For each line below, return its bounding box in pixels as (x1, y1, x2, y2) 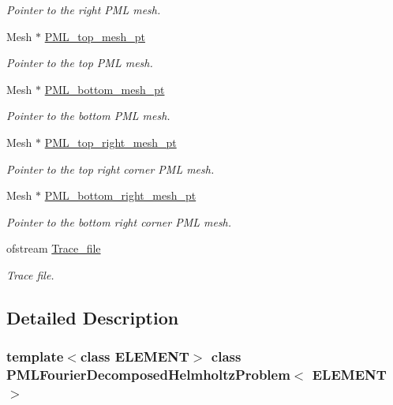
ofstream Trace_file (6, 240, 101, 257)
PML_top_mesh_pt (44, 28, 145, 44)
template (6, 347, 64, 366)
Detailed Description (6, 305, 179, 329)
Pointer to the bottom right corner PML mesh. (6, 213, 232, 230)
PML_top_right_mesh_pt (44, 133, 177, 150)
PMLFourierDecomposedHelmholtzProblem (6, 365, 290, 384)
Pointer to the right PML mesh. (6, 2, 161, 17)
